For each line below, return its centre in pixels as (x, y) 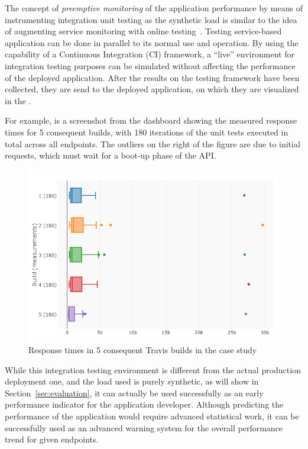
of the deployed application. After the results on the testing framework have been (152, 77)
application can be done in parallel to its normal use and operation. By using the (152, 42)
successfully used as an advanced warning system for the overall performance (144, 427)
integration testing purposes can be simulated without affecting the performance (150, 65)
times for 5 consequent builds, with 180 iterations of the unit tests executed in (147, 132)
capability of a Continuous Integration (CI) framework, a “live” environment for (150, 54)
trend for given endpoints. (52, 439)
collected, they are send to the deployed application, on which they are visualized (152, 89)
